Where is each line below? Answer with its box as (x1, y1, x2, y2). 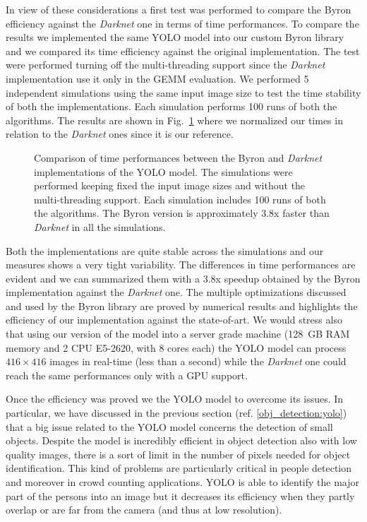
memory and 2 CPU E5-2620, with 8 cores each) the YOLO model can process (6, 340, 347, 355)
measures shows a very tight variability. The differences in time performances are (6, 257, 356, 272)
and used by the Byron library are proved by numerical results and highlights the (6, 298, 358, 313)
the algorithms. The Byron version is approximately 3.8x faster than (34, 206, 330, 220)
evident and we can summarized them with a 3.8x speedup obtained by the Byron (6, 271, 361, 285)
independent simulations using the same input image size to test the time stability (6, 85, 361, 100)
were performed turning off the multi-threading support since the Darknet (6, 57, 325, 72)
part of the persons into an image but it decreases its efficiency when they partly (6, 488, 355, 503)
